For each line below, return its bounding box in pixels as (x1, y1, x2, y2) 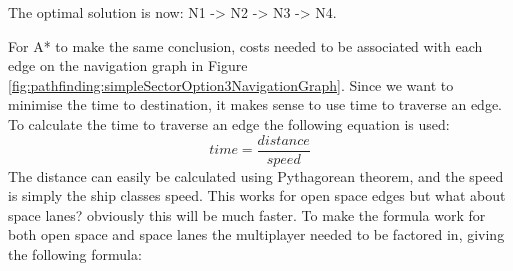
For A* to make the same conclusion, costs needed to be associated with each (8, 35, 483, 56)
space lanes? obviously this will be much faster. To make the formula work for (8, 204, 486, 225)
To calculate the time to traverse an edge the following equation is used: (8, 113, 450, 134)
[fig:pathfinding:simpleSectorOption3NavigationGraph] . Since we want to (8, 74, 454, 95)
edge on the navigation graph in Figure (8, 55, 248, 76)
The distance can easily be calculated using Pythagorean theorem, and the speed (8, 165, 504, 186)
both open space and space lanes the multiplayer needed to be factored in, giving (8, 224, 505, 245)
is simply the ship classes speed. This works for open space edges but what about (8, 185, 506, 206)
